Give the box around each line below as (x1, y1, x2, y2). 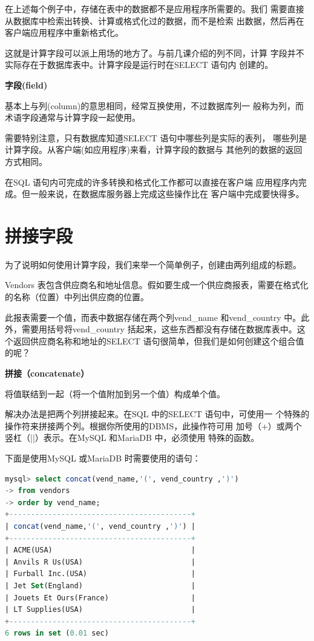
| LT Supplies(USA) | (5, 605, 195, 614)
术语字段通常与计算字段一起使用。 (5, 111, 140, 124)
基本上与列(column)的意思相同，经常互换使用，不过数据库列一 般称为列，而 (5, 99, 304, 112)
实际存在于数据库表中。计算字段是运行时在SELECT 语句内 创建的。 (5, 58, 273, 71)
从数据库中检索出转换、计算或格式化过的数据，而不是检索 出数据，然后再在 (5, 14, 304, 27)
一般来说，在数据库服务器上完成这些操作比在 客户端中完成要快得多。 (30, 187, 304, 200)
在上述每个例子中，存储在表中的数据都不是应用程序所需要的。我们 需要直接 (5, 2, 304, 15)
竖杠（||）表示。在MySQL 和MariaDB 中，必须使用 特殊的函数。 (5, 431, 260, 444)
